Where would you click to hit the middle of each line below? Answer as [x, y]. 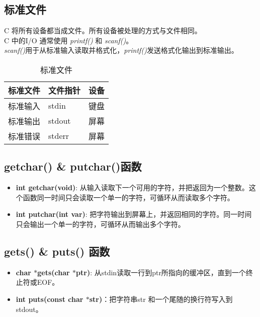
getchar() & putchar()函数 [73, 166]
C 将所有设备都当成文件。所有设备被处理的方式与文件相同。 [103, 30]
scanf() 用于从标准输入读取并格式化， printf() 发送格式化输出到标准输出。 [121, 50]
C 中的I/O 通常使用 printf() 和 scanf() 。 [69, 40]
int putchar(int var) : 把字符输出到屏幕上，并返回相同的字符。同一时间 [134, 214]
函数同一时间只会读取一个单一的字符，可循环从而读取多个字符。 [128, 197]
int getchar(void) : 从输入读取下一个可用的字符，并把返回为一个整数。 [132, 187]
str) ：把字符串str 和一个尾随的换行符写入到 [161, 299]
